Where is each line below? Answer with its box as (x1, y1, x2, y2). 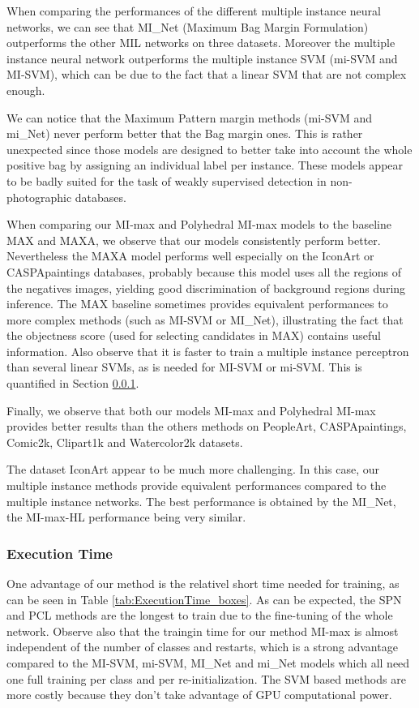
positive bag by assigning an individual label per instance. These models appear (6, 157, 404, 174)
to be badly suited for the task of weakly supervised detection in (6, 172, 327, 189)
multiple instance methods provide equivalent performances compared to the (6, 477, 387, 494)
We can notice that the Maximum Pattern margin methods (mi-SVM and (6, 109, 373, 126)
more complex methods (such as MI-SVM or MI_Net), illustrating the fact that (6, 311, 404, 328)
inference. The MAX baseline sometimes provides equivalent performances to (6, 295, 388, 312)
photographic (6, 188, 72, 205)
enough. (6, 81, 45, 98)
